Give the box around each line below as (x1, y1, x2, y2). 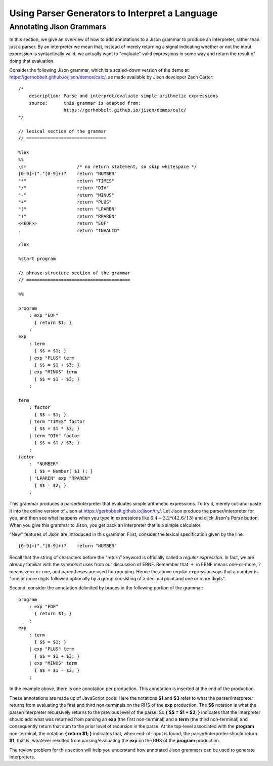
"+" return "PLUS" (18, 199, 112, 205)
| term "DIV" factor (28, 433, 80, 439)
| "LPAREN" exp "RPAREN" (28, 476, 90, 481)
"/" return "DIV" (18, 185, 109, 191)
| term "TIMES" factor (28, 419, 85, 424)
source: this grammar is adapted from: (28, 100, 141, 106)
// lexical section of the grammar (18, 129, 107, 134)
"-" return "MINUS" (18, 192, 115, 198)
